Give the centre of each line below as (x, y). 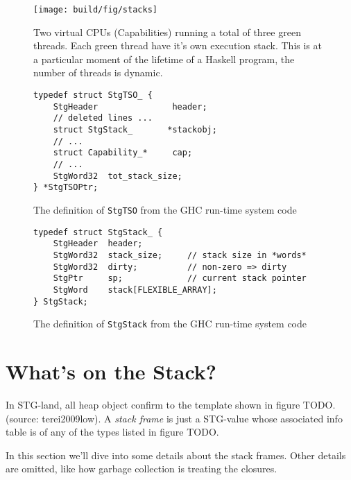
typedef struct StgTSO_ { (93, 95)
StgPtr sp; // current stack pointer (180, 278)
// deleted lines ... (103, 118)
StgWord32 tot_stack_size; (118, 176)
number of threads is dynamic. (98, 72)
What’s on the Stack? (111, 371)
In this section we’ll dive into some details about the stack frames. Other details (176, 455)
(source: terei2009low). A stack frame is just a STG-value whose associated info (174, 418)
